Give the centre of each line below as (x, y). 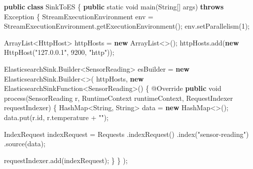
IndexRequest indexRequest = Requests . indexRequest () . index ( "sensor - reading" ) (126, 134)
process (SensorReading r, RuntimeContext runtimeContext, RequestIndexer (119, 98)
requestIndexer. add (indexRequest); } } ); (66, 160)
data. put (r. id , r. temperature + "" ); (56, 117)
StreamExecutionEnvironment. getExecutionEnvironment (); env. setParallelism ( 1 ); (127, 26)
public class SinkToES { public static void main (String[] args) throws (114, 6)
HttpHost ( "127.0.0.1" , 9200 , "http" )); (59, 52)
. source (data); (25, 144)
